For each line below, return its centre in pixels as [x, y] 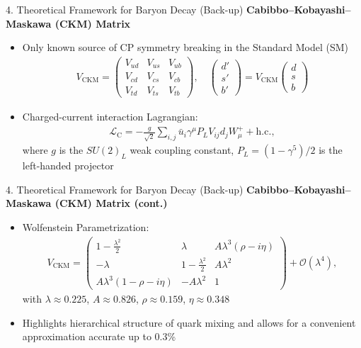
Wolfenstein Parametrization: [86, 227]
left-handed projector [68, 165]
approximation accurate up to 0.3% [99, 336]
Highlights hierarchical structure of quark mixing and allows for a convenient [189, 322]
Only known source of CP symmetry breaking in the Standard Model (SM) [185, 47]
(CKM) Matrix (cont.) [111, 203]
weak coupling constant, [182, 150]
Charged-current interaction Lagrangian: [110, 117]
